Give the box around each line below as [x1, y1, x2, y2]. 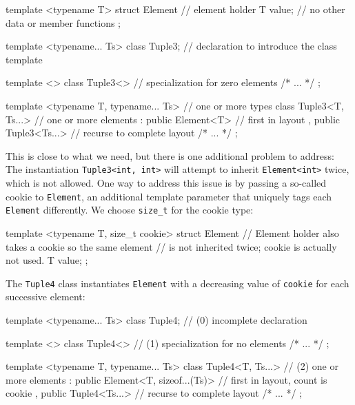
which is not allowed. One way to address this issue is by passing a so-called [6, 176, 327, 189]
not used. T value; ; [6, 253, 88, 267]
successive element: [6, 289, 85, 304]
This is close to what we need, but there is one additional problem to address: [6, 148, 334, 163]
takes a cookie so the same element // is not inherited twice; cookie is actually [6, 239, 337, 253]
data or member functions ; [6, 15, 121, 30]
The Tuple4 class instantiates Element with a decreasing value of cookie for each [6, 276, 349, 290]
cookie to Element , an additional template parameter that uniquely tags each [6, 189, 332, 203]
